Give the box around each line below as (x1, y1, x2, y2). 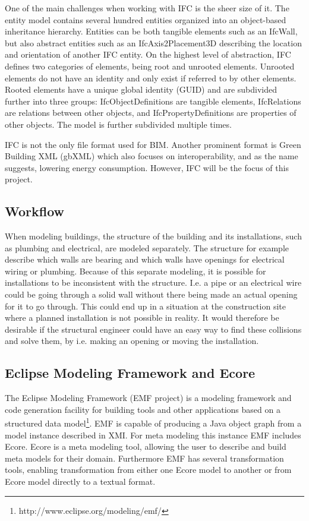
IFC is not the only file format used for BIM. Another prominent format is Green (5, 138, 301, 150)
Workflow (5, 202, 65, 220)
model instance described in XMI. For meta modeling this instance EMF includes (5, 428, 301, 441)
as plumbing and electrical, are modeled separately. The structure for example (5, 241, 289, 254)
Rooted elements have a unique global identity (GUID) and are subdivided (5, 83, 278, 96)
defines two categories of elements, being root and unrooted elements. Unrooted (5, 59, 295, 72)
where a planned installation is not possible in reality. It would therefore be (5, 311, 279, 324)
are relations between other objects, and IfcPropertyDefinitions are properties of (5, 106, 297, 119)
